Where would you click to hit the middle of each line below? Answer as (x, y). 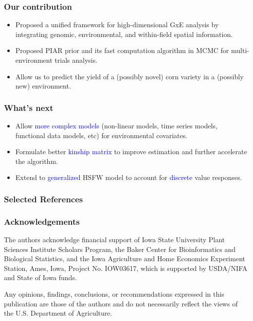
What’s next (29, 107)
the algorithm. (36, 161)
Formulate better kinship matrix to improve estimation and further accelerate (131, 152)
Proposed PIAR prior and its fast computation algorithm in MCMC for (122, 50)
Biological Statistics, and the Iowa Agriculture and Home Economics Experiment (125, 259)
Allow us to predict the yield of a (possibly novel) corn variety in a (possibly (129, 76)
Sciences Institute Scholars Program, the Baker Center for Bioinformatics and (120, 249)
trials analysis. (76, 60)
